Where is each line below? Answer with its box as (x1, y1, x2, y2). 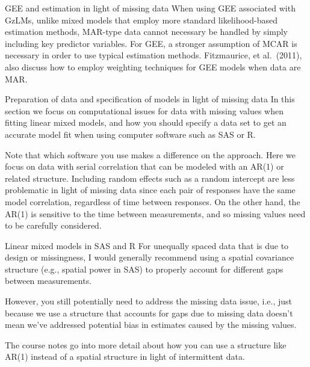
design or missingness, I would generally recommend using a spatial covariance (5, 251, 294, 264)
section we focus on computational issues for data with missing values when (5, 104, 284, 117)
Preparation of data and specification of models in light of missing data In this (5, 93, 295, 105)
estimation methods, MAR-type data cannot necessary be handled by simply (5, 25, 288, 38)
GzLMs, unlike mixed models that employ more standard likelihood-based (5, 13, 277, 26)
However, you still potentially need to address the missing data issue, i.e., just (5, 295, 293, 307)
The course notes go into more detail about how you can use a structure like (5, 338, 287, 351)
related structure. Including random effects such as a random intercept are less (5, 171, 295, 184)
